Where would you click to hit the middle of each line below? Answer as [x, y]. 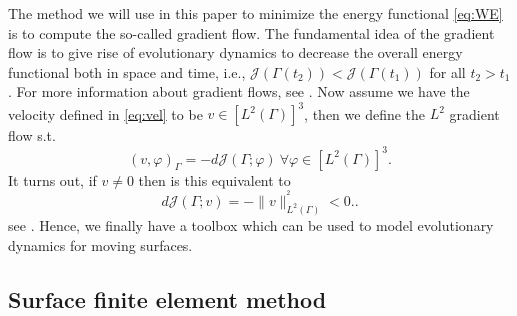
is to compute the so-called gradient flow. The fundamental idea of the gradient [251, 32]
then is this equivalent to [214, 179]
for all [447, 71]
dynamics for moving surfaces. [100, 244]
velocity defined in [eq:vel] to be [105, 113]
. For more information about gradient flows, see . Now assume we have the [239, 91]
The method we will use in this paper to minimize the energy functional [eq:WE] [255, 13]
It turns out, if [52, 179]
